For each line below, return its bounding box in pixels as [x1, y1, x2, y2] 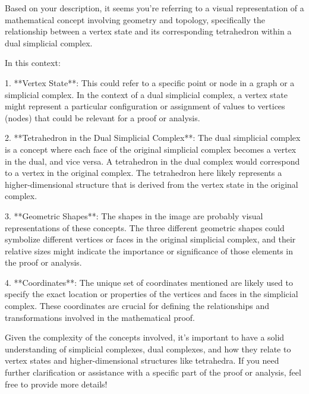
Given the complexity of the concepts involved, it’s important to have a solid [5, 331, 285, 343]
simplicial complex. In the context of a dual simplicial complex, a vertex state [5, 88, 288, 100]
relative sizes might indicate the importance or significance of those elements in [5, 244, 294, 257]
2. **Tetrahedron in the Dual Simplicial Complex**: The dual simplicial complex [5, 131, 301, 144]
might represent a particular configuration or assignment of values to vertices [5, 100, 285, 112]
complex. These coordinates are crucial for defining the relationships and [5, 300, 270, 312]
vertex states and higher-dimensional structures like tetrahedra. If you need [5, 354, 279, 367]
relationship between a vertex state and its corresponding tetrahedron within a [5, 25, 292, 37]
